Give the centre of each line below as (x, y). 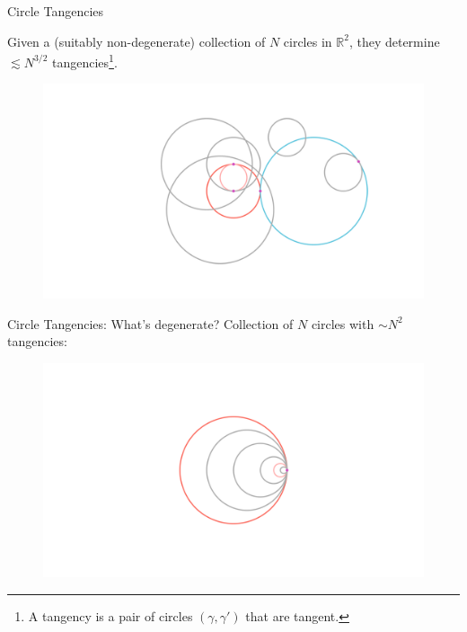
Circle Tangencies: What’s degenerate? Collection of (150, 323)
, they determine (394, 41)
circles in (308, 41)
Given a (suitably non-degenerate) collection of (137, 41)
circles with (343, 323)
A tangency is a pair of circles (110, 615)
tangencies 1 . (85, 61)
